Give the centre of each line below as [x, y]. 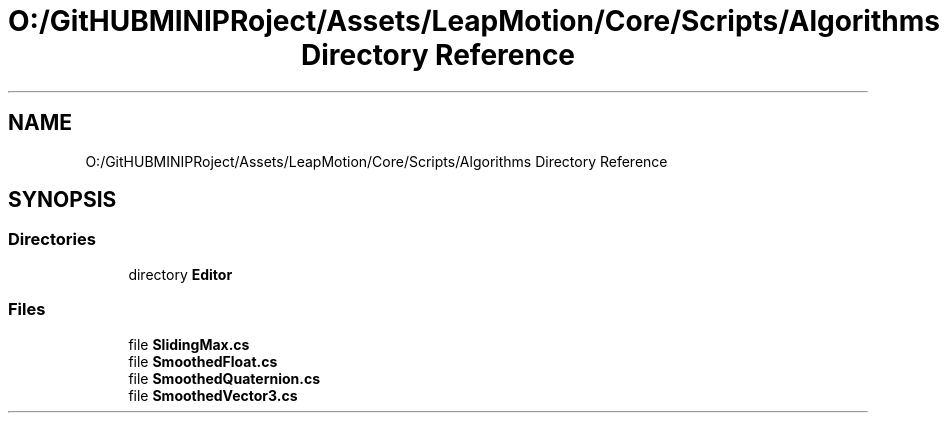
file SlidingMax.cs [189, 344]
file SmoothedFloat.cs [203, 361]
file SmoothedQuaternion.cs [224, 378]
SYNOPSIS [62, 200]
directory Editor [180, 274]
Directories [52, 239]
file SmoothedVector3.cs [213, 395]
